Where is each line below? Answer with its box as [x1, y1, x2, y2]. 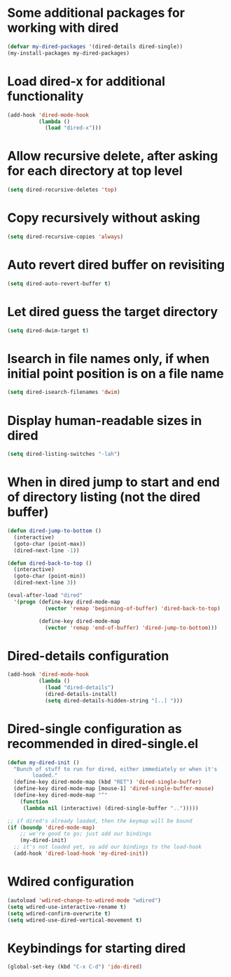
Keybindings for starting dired [7, 940, 186, 956]
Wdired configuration [7, 874, 134, 890]
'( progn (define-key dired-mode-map [13, 598, 120, 605]
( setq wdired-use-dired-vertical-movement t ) [7, 917, 142, 924]
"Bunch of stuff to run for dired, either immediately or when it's [13, 766, 218, 773]
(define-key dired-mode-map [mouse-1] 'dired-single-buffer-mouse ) [13, 785, 215, 792]
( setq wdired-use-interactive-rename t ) [7, 903, 127, 910]
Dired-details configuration [7, 648, 169, 664]
